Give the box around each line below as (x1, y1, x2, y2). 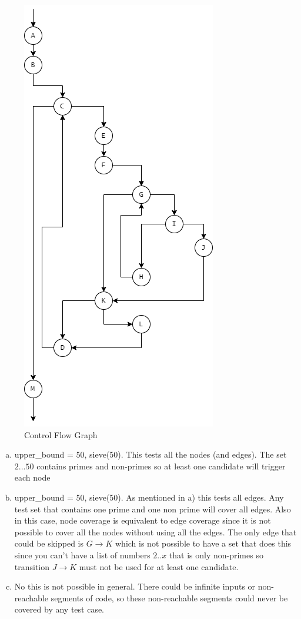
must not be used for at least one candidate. (79, 560, 239, 572)
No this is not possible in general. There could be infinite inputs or (14, 580, 256, 592)
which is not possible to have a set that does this (115, 537, 292, 550)
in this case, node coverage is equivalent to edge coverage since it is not (14, 514, 271, 527)
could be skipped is (14, 537, 84, 550)
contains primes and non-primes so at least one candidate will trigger (36, 459, 286, 472)
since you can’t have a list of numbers (14, 548, 150, 561)
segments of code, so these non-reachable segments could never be (51, 591, 288, 604)
